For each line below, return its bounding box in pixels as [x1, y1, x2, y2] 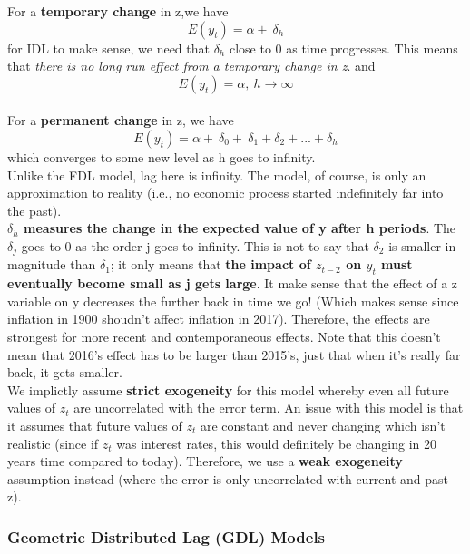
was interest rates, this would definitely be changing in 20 [116, 433, 437, 452]
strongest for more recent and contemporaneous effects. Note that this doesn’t [7, 326, 441, 345]
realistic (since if [7, 433, 99, 452]
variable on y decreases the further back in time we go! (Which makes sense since [7, 291, 459, 310]
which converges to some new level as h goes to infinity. [7, 147, 316, 166]
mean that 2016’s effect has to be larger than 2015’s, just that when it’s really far [7, 345, 461, 364]
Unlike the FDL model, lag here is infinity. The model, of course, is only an [7, 165, 426, 184]
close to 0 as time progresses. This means [229, 38, 458, 57]
